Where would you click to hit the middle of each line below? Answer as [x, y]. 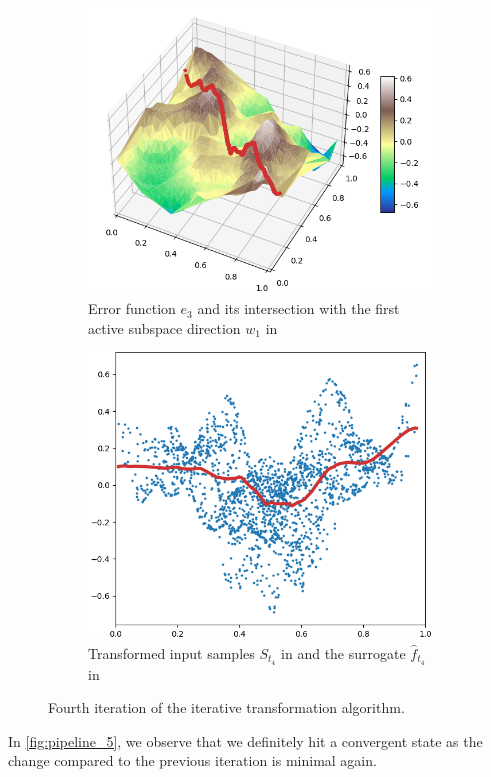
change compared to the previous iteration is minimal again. [192, 760]
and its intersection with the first [298, 308]
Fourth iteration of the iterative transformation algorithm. [226, 707]
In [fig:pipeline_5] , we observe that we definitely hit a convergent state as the [245, 740]
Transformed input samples [171, 652]
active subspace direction [164, 327]
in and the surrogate [343, 652]
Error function [132, 308]
